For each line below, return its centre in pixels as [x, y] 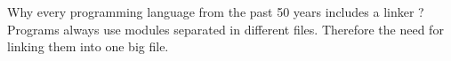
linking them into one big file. [88, 46]
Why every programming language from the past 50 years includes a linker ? [216, 11]
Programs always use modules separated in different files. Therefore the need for [225, 29]
